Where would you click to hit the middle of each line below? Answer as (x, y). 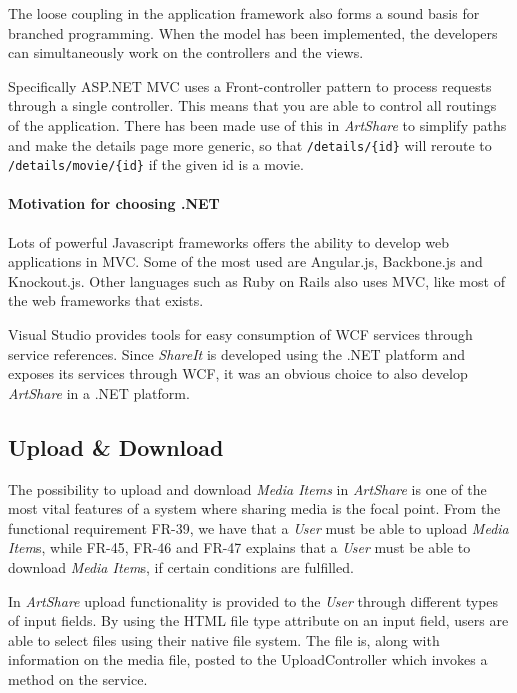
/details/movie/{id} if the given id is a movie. (156, 164)
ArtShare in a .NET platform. (99, 392)
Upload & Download (116, 446)
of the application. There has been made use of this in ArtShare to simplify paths (257, 124)
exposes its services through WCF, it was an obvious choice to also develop (238, 373)
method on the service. (78, 678)
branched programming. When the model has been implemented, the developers (253, 32)
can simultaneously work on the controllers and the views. (186, 52)
